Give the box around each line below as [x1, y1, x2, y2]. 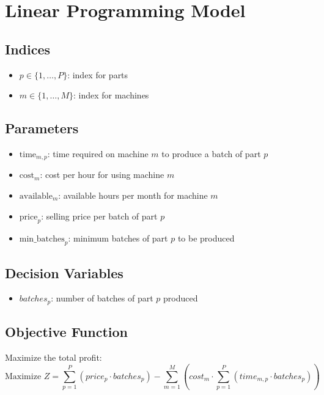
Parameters [5, 119, 79, 138]
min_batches [19, 235, 65, 244]
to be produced [177, 232, 235, 245]
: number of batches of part [51, 292, 153, 305]
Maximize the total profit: [5, 351, 102, 364]
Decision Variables [5, 263, 123, 282]
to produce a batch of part [161, 147, 261, 160]
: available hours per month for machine [58, 189, 208, 202]
